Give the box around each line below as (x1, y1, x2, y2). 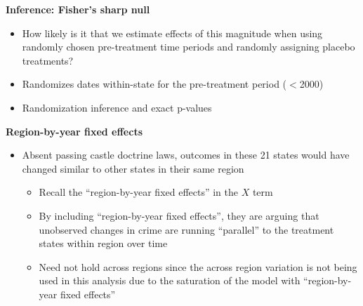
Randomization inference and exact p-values (22, 100, 212, 114)
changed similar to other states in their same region (22, 161, 244, 175)
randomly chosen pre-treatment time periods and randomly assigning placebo (22, 39, 355, 54)
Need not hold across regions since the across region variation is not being (39, 259, 357, 274)
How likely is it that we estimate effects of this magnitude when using (22, 25, 323, 40)
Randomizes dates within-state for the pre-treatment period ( (22, 76, 287, 91)
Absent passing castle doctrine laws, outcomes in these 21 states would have (22, 147, 350, 162)
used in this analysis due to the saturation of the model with (39, 273, 301, 288)
